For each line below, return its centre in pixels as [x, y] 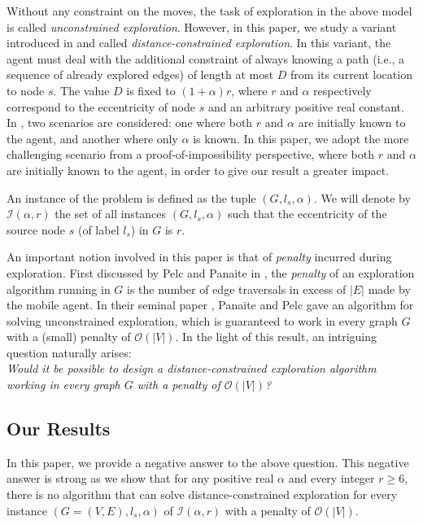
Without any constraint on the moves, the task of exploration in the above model [209, 11]
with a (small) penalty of [69, 337]
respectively [342, 90]
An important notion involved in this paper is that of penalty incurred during [199, 257]
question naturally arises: [69, 352]
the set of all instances [111, 214]
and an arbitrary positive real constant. [306, 106]
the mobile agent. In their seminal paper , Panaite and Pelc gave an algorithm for [210, 305]
